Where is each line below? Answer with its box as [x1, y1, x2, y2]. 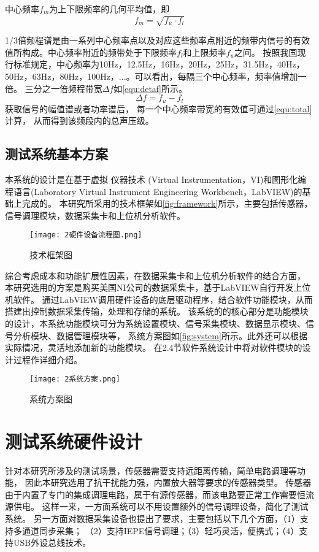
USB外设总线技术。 [13, 536, 91, 549]
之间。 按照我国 [234, 45, 298, 58]
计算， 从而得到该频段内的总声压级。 [5, 114, 154, 127]
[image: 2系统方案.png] [29, 375, 120, 384]
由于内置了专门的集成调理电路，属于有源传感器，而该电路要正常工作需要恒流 [5, 488, 314, 500]
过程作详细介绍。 [13, 353, 82, 366]
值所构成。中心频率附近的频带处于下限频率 [5, 45, 177, 58]
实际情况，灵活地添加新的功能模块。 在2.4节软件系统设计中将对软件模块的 [5, 341, 302, 354]
